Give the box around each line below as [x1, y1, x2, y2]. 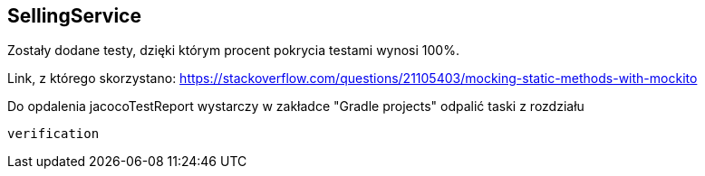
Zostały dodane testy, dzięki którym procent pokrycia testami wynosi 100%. [7, 42, 459, 59]
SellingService [7, 5, 141, 27]
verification [7, 126, 100, 142]
